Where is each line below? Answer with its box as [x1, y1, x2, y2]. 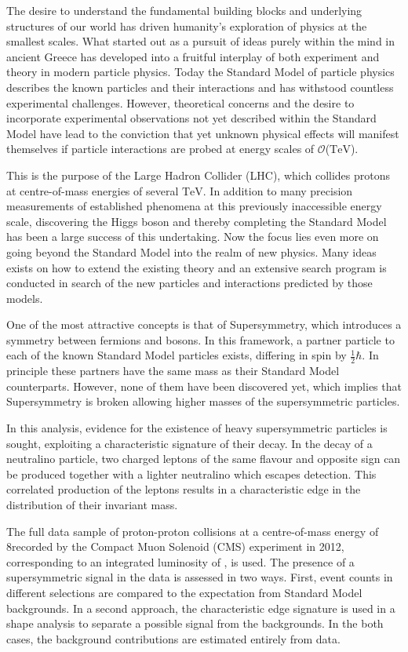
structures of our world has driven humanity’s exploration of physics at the [6, 17, 367, 34]
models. [6, 290, 43, 306]
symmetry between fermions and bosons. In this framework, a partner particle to [6, 331, 395, 348]
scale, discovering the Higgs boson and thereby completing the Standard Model [6, 213, 387, 229]
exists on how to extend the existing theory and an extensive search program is [6, 259, 387, 275]
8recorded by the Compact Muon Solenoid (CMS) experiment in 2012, [6, 538, 344, 555]
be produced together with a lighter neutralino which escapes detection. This [6, 465, 377, 482]
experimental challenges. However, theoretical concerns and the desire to [6, 94, 355, 111]
